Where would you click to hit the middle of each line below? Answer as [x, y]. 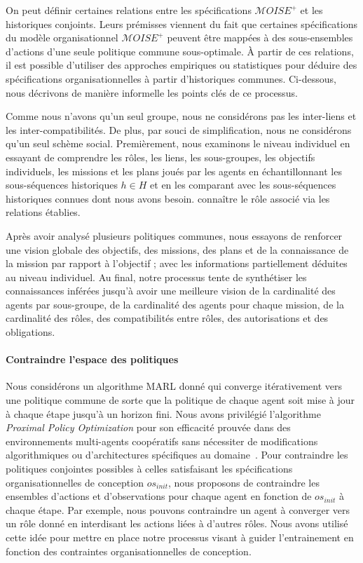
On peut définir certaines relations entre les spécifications [129, 10]
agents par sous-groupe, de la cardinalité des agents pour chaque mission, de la [175, 304]
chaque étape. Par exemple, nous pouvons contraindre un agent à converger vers [178, 509]
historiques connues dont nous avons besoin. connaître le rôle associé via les [168, 198]
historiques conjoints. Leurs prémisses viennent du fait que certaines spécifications [181, 23]
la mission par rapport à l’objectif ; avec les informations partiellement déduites [177, 263]
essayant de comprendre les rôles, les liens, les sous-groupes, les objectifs [160, 157]
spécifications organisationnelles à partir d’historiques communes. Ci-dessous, [171, 78]
